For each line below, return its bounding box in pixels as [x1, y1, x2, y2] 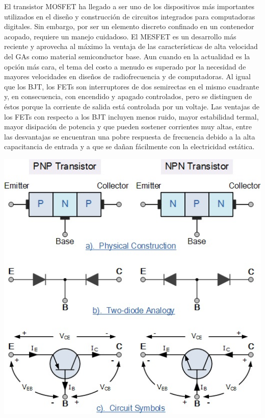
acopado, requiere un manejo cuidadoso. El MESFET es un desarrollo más [4, 31, 236, 41]
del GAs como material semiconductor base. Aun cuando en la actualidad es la [4, 51, 250, 61]
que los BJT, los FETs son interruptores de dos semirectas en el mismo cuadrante [4, 81, 259, 91]
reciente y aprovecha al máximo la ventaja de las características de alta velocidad [4, 41, 258, 52]
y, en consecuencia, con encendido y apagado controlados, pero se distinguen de [4, 91, 252, 102]
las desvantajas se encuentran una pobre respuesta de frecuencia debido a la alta [4, 131, 255, 142]
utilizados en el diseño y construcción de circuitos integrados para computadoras [4, 11, 255, 21]
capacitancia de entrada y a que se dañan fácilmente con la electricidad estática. [4, 141, 255, 152]
